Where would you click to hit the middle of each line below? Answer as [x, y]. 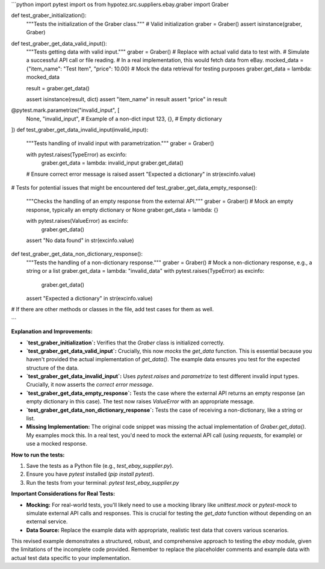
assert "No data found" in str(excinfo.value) [80, 240]
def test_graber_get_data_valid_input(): [59, 43]
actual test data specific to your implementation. [71, 558]
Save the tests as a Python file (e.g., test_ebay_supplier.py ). [100, 465]
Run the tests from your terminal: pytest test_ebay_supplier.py [103, 482]
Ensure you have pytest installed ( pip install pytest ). [90, 474]
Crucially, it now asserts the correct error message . [90, 385]
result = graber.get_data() [58, 88]
